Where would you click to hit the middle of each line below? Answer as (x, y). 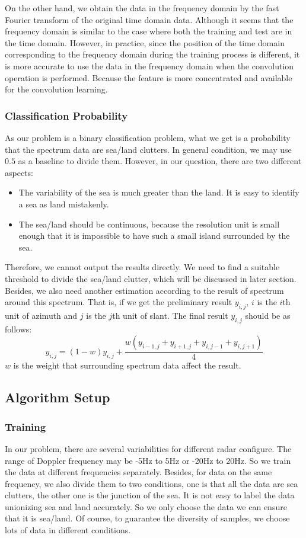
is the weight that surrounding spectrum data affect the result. (127, 365)
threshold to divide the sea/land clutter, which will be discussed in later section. (151, 278)
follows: (18, 329)
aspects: (19, 172)
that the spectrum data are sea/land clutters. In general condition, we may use (148, 149)
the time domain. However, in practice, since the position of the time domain (145, 42)
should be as (268, 315)
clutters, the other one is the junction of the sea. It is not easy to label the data (150, 495)
